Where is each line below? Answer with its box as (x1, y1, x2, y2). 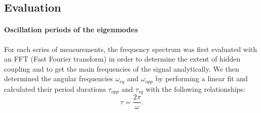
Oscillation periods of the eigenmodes (4, 24, 138, 35)
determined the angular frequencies (4, 73, 113, 84)
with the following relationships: (145, 83, 245, 94)
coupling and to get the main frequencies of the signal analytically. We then (4, 63, 239, 74)
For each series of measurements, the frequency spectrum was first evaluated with (4, 43, 257, 54)
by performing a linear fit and (155, 73, 248, 84)
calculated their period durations (4, 83, 106, 94)
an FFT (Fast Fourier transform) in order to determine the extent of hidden (4, 53, 241, 64)
